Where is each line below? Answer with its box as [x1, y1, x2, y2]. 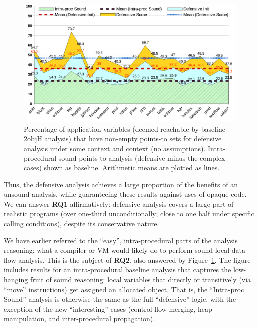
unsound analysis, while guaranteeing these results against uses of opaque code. [4, 189, 247, 199]
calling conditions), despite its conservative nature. [4, 218, 159, 228]
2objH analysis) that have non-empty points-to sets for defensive [24, 133, 222, 144]
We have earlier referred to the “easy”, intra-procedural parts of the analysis [4, 235, 238, 245]
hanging [4, 274, 28, 284]
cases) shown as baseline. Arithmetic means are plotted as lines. [24, 162, 220, 172]
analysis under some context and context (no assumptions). [24, 143, 206, 153]
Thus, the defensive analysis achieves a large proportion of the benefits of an [4, 179, 238, 189]
